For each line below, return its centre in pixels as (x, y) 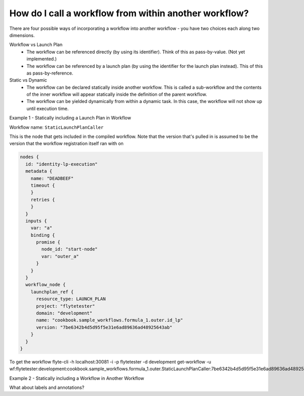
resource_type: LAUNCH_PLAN (71, 299)
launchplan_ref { (52, 292)
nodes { (29, 157)
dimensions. (22, 35)
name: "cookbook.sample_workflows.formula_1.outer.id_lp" (110, 320)
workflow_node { (46, 285)
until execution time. (48, 109)
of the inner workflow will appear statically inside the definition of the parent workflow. (117, 94)
